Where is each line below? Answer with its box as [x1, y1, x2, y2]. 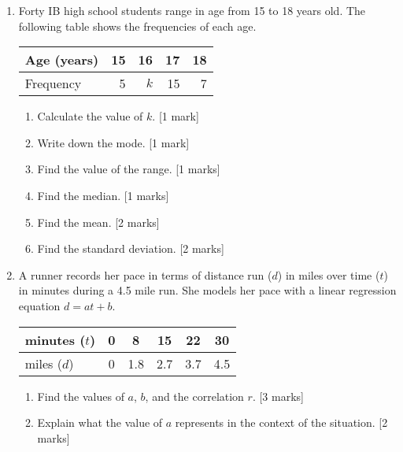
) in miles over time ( [277, 266, 380, 283]
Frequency [24, 74, 82, 93]
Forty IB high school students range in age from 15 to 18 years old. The [18, 2, 366, 18]
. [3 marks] [252, 387, 304, 404]
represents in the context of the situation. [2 [175, 414, 388, 431]
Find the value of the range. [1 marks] [37, 161, 220, 177]
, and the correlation [145, 387, 244, 404]
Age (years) [24, 50, 99, 69]
